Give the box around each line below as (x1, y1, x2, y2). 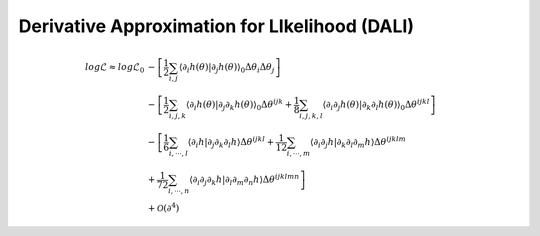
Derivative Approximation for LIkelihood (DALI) (18, 15, 415, 37)
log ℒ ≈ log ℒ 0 (85, 61, 145, 75)
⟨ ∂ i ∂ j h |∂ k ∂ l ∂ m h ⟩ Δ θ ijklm (310, 135, 407, 150)
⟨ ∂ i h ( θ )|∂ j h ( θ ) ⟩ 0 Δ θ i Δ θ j (178, 61, 275, 75)
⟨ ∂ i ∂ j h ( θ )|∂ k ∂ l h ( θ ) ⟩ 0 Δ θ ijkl (322, 97, 430, 113)
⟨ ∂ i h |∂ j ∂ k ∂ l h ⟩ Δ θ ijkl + (187, 135, 275, 150)
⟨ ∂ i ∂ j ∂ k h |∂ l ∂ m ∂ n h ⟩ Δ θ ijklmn (188, 172, 300, 187)
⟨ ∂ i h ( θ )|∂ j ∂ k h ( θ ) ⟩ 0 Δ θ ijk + (185, 97, 293, 113)
